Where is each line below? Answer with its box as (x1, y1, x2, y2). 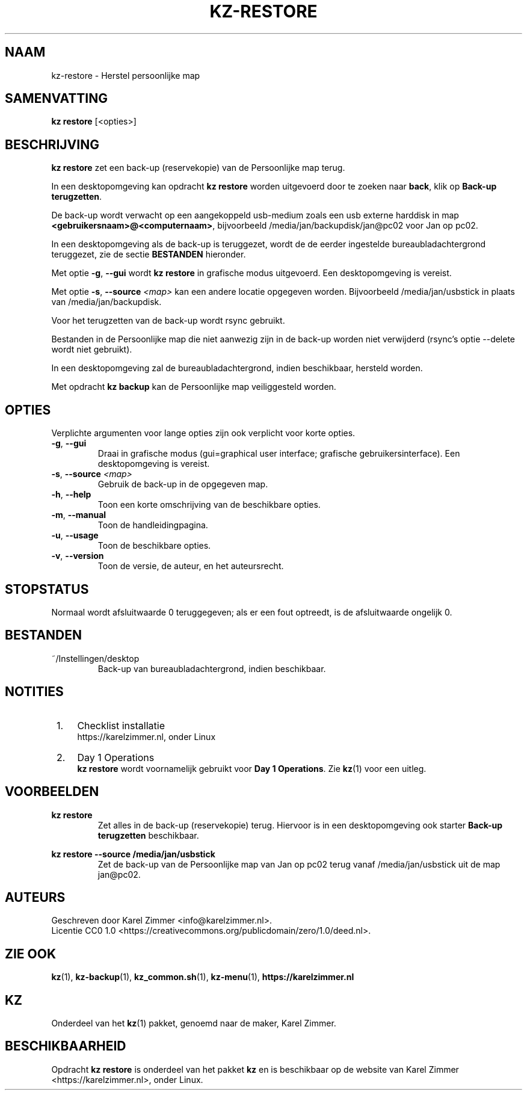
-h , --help (51, 489, 91, 500)
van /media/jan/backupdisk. (51, 297, 162, 307)
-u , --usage (51, 530, 99, 541)
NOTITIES (5, 684, 64, 700)
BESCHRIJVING (5, 137, 99, 152)
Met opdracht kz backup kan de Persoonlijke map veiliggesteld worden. (51, 381, 336, 392)
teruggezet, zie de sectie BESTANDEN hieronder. (51, 249, 246, 260)
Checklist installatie (77, 719, 165, 732)
